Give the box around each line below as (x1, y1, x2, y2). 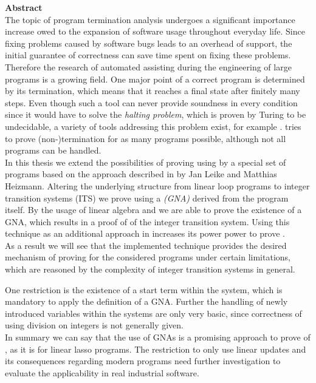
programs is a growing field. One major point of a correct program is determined (5, 72, 305, 85)
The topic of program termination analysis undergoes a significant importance (5, 13, 295, 25)
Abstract (5, 1, 43, 13)
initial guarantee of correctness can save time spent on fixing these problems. (5, 49, 291, 61)
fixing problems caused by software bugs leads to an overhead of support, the (5, 36, 292, 49)
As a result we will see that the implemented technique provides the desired (5, 239, 287, 251)
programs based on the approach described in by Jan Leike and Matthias (5, 168, 277, 180)
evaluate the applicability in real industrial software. (5, 366, 199, 379)
